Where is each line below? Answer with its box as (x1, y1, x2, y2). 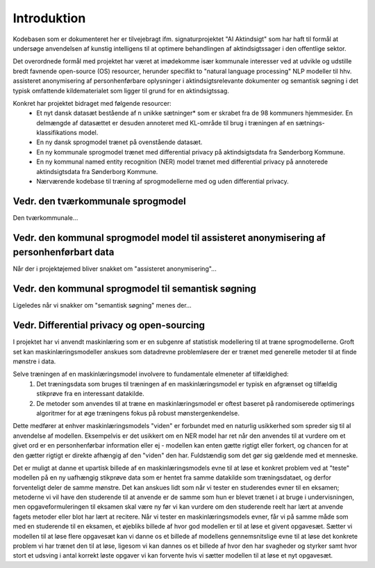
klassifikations (36, 129, 78, 137)
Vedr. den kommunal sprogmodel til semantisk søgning (12, 283, 257, 295)
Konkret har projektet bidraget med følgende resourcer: (12, 99, 172, 107)
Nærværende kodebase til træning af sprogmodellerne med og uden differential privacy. (36, 177, 290, 186)
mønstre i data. (12, 357, 56, 365)
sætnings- (295, 118, 326, 127)
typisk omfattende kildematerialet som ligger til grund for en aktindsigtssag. (12, 86, 229, 95)
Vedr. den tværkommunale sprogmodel (12, 195, 187, 207)
